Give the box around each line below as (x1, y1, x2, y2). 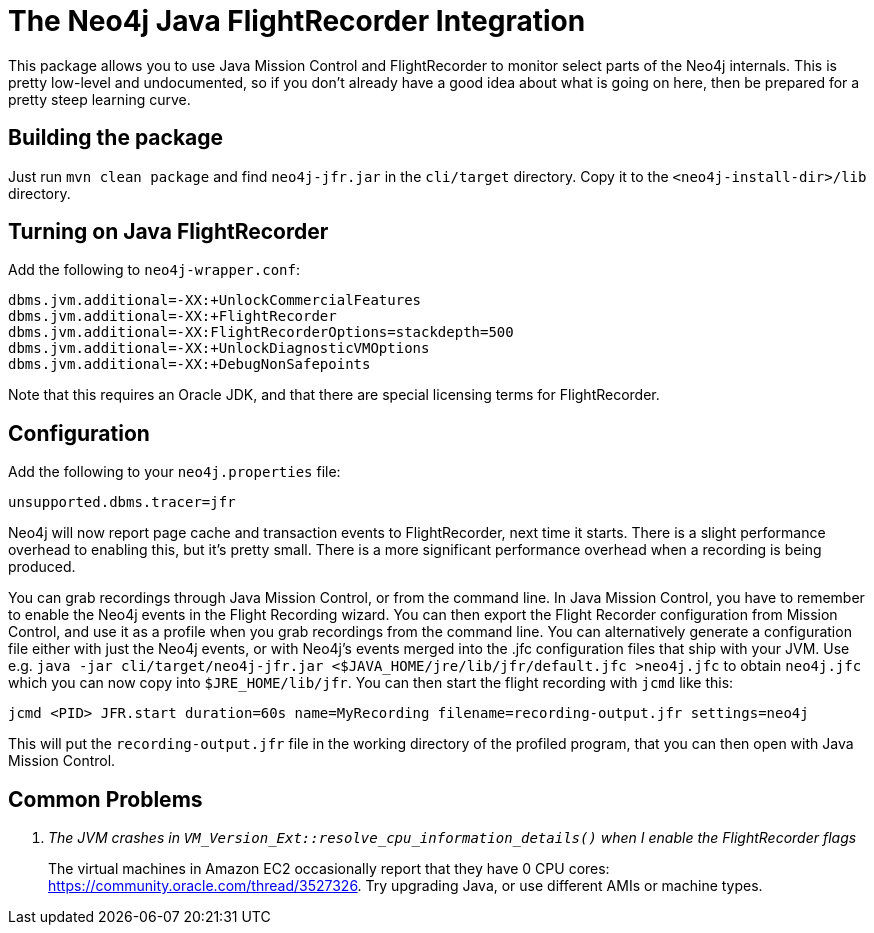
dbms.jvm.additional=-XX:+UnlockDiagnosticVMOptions (8, 340, 430, 357)
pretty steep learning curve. (8, 90, 191, 108)
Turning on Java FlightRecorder (8, 219, 329, 245)
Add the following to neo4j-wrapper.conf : (8, 261, 300, 279)
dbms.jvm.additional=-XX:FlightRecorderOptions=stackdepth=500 (8, 324, 514, 341)
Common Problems (8, 786, 203, 812)
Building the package (8, 125, 224, 151)
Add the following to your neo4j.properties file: (8, 463, 341, 481)
